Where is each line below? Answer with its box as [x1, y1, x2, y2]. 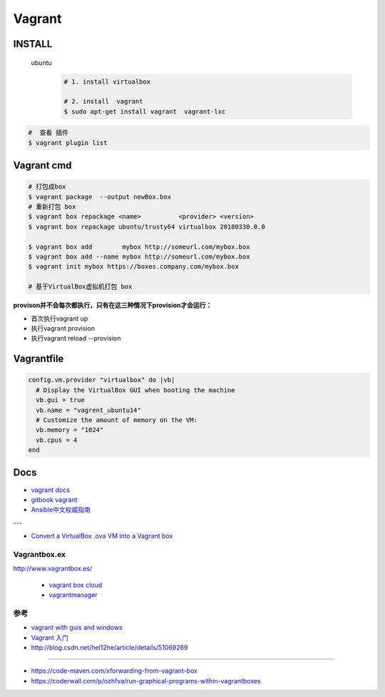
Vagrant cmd [13, 159, 72, 171]
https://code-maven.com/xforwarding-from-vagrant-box [31, 666, 197, 675]
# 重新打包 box [28, 203, 76, 211]
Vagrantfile [13, 353, 64, 365]
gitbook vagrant [31, 495, 78, 503]
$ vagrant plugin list [28, 139, 108, 146]
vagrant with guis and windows [31, 623, 123, 632]
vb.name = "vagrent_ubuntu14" [36, 406, 142, 414]
